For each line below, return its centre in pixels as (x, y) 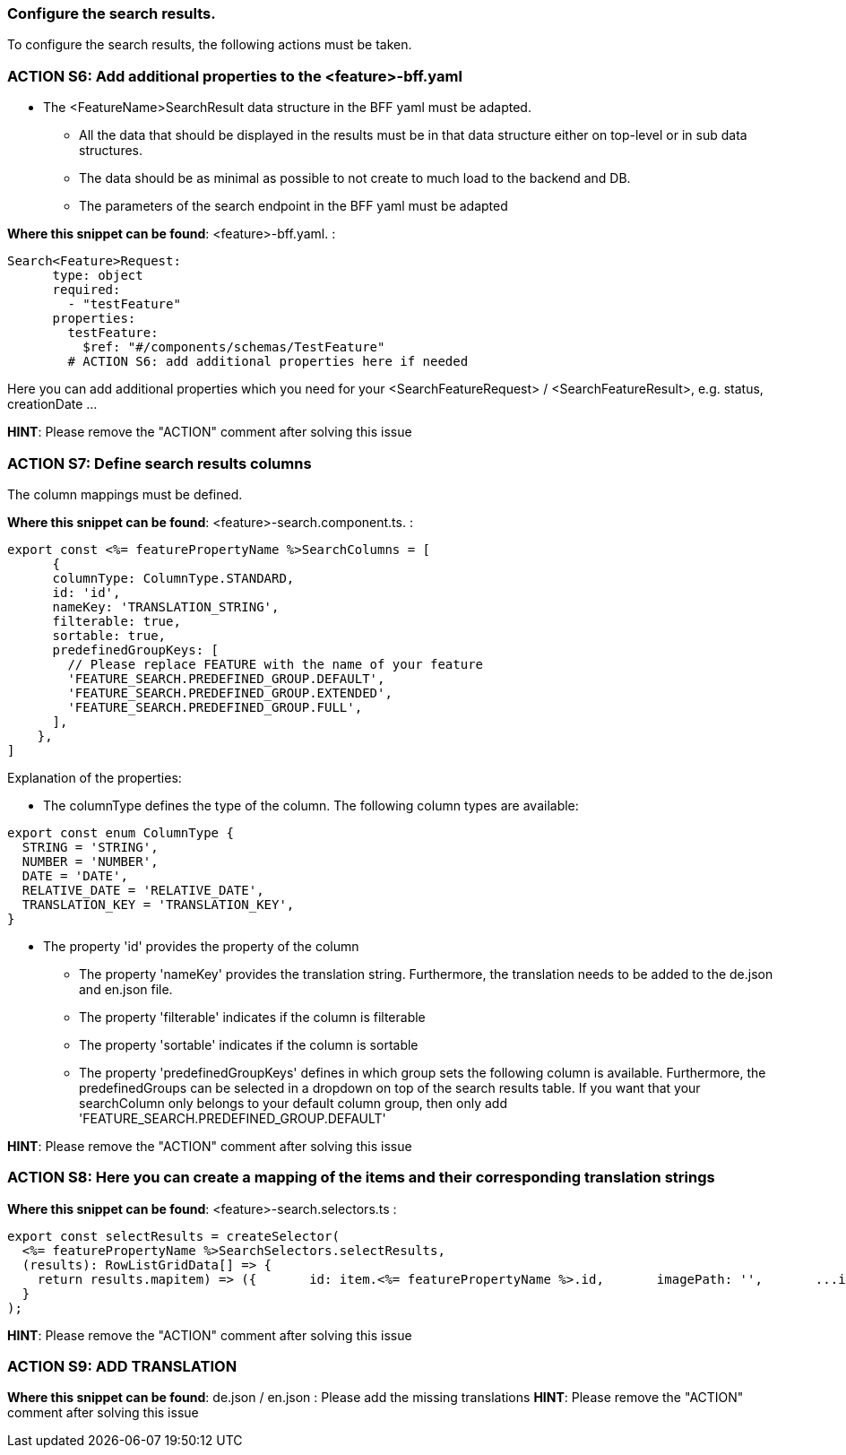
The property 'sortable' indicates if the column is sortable (249, 1044)
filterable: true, (117, 621)
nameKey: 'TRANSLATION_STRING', (166, 606)
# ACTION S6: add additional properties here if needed (268, 362)
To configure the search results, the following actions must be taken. (210, 45)
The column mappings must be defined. (125, 494)
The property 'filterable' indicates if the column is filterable (252, 1017)
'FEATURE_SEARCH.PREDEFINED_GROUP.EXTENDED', (230, 693)
